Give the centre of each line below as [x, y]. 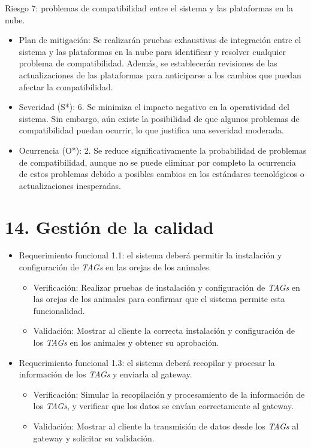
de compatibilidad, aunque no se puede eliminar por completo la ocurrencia [157, 162]
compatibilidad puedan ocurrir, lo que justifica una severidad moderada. [151, 130]
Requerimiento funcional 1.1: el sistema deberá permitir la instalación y [150, 255]
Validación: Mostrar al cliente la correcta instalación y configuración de [164, 330]
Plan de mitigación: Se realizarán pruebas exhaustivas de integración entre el [160, 40]
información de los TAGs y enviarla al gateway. [105, 374]
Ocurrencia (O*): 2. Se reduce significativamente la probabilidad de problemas [163, 150]
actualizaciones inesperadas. [70, 185]
